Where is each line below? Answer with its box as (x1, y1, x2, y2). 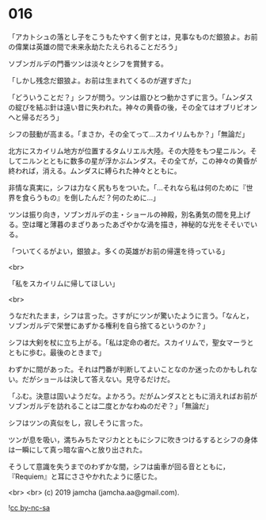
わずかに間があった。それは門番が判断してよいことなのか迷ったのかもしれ (8, 364, 251, 374)
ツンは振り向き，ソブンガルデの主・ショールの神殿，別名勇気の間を (8, 210, 230, 219)
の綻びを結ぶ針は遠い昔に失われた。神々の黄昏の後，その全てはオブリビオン (8, 102, 258, 112)
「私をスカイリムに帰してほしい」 (8, 279, 120, 288)
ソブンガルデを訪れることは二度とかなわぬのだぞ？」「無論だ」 (8, 401, 213, 410)
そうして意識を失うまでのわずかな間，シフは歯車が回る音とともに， (8, 461, 230, 471)
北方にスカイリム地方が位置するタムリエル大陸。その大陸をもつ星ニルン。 (8, 146, 251, 156)
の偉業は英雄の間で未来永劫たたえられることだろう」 (8, 41, 182, 52)
